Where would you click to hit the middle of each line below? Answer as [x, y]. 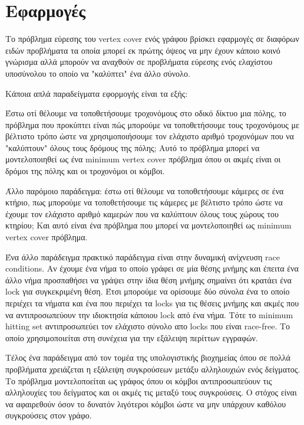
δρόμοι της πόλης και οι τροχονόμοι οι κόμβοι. [85, 171]
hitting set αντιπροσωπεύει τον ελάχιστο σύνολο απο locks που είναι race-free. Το [148, 326]
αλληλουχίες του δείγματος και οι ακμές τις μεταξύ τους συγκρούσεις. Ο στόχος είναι [151, 392]
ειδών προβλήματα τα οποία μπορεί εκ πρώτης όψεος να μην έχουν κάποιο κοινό [143, 50]
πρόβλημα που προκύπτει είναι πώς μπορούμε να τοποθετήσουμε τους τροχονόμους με [152, 124]
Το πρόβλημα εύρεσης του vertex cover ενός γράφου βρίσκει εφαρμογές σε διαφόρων [152, 39]
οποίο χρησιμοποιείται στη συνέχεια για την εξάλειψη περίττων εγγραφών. [132, 337]
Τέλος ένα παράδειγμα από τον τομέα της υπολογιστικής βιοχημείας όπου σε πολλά [148, 357]
